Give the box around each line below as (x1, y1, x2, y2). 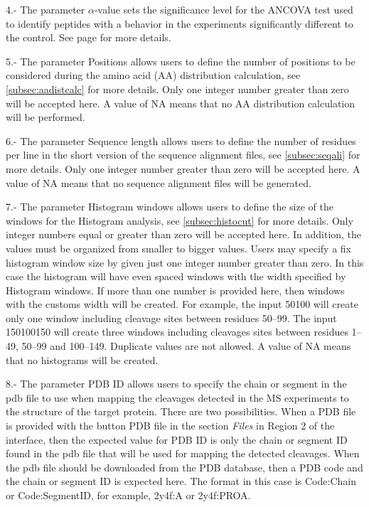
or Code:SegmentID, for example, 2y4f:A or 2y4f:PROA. (6, 488, 251, 502)
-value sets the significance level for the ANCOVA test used (94, 2, 353, 16)
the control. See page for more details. (6, 30, 171, 45)
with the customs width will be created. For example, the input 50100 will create (6, 297, 358, 311)
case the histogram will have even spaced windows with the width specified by (6, 269, 346, 284)
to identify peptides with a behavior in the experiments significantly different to (6, 16, 353, 31)
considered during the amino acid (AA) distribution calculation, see (6, 68, 301, 82)
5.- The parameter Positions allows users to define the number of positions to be (6, 53, 355, 68)
